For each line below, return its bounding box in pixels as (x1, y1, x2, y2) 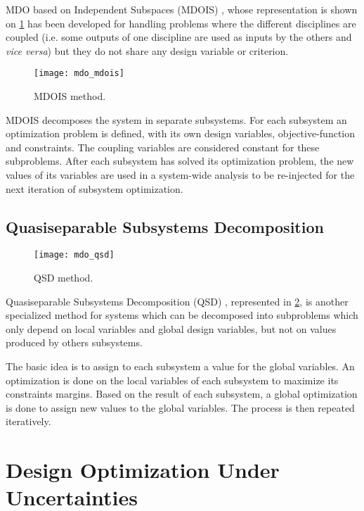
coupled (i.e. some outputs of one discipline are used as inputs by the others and (6, 30, 352, 44)
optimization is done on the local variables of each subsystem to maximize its (6, 372, 339, 387)
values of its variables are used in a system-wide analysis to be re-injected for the (6, 168, 355, 182)
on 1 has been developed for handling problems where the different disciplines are (6, 15, 356, 30)
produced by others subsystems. (6, 335, 143, 350)
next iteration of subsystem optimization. (6, 181, 183, 196)
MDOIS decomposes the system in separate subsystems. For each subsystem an (6, 112, 347, 127)
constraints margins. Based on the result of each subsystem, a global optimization (6, 386, 358, 401)
